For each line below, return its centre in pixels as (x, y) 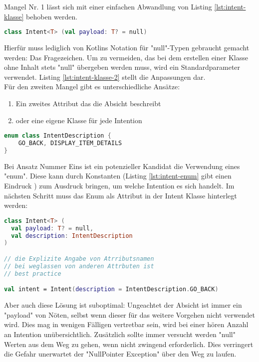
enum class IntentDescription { (58, 136)
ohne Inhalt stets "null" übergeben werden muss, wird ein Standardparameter (122, 67)
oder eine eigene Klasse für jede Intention (79, 120)
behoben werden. (52, 16)
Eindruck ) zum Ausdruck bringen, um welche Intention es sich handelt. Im (119, 186)
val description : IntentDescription (72, 236)
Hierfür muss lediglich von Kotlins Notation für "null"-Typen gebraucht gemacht (127, 48)
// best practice (33, 273)
